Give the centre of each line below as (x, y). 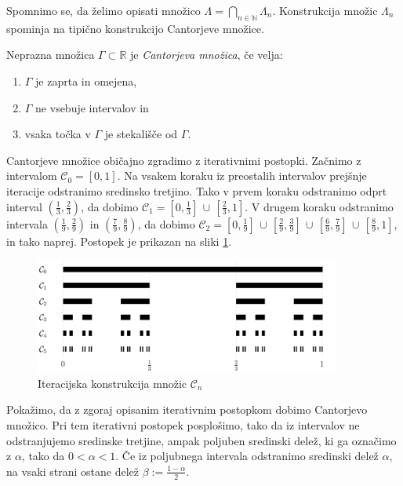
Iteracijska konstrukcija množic (113, 383)
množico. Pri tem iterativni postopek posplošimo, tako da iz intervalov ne (183, 425)
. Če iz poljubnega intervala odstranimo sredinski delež (247, 456)
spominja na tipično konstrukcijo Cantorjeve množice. (135, 28)
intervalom (32, 175)
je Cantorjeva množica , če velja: (206, 55)
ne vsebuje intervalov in (92, 107)
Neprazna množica (51, 55)
